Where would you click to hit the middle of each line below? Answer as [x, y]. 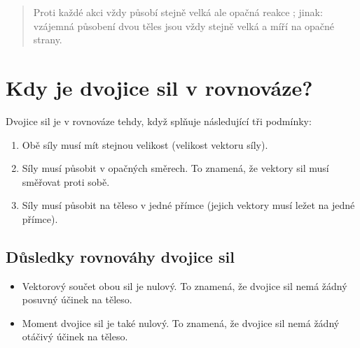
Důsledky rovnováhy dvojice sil [120, 256]
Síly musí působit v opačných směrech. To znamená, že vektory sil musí [175, 168]
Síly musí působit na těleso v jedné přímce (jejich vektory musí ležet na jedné [188, 205]
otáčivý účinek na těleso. [75, 336]
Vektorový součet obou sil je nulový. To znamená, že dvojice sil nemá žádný [185, 285]
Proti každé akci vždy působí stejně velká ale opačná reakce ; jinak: [178, 12]
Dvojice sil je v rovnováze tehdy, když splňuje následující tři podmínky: [159, 121]
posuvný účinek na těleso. [77, 299]
